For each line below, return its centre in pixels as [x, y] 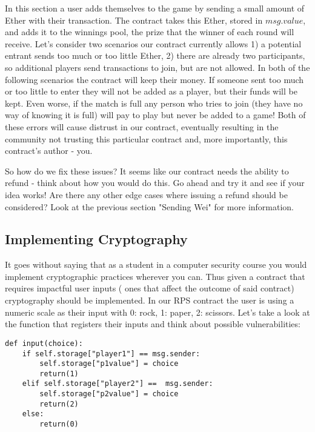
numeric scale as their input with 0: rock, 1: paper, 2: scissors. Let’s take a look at [157, 312]
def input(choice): [44, 343]
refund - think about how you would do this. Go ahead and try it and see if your [155, 183]
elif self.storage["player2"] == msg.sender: [118, 384]
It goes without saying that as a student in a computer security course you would [156, 264]
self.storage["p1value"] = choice [109, 364]
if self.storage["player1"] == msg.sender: [111, 354]
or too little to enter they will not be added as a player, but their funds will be [151, 91]
